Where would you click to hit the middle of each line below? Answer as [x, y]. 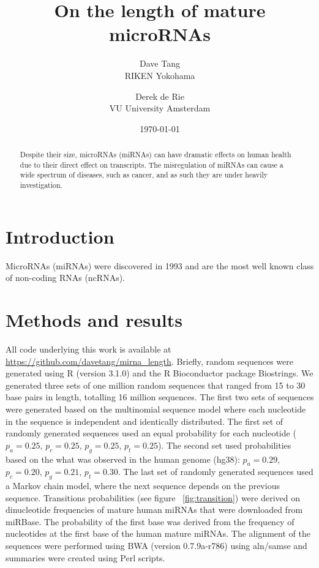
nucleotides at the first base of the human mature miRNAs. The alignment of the [158, 533]
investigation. [41, 185]
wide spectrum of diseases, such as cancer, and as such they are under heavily [144, 175]
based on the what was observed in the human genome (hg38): [123, 459]
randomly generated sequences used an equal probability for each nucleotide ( [151, 433]
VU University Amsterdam [160, 108]
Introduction [60, 236]
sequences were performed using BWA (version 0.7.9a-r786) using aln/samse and [156, 546]
